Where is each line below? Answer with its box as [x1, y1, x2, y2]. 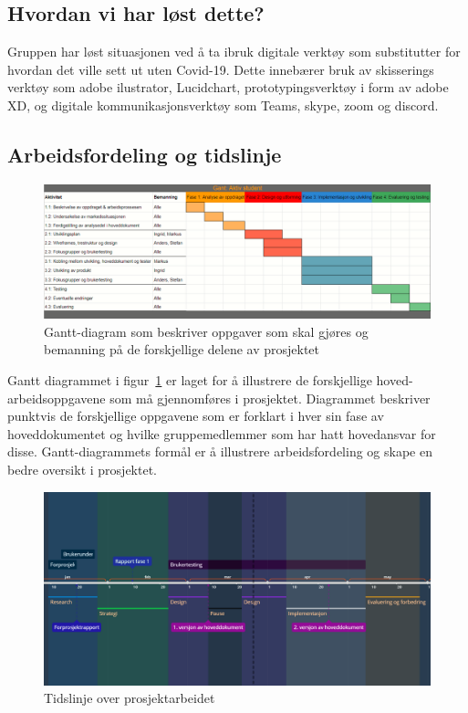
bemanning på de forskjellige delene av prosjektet [44, 340, 320, 359]
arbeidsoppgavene [7, 388, 106, 407]
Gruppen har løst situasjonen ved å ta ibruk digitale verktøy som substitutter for [7, 42, 461, 61]
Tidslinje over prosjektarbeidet [44, 688, 215, 708]
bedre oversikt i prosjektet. [7, 459, 157, 478]
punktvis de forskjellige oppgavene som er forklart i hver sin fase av [7, 406, 384, 425]
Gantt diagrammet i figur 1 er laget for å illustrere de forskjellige [7, 370, 372, 389]
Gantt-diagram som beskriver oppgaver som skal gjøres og [44, 321, 369, 341]
